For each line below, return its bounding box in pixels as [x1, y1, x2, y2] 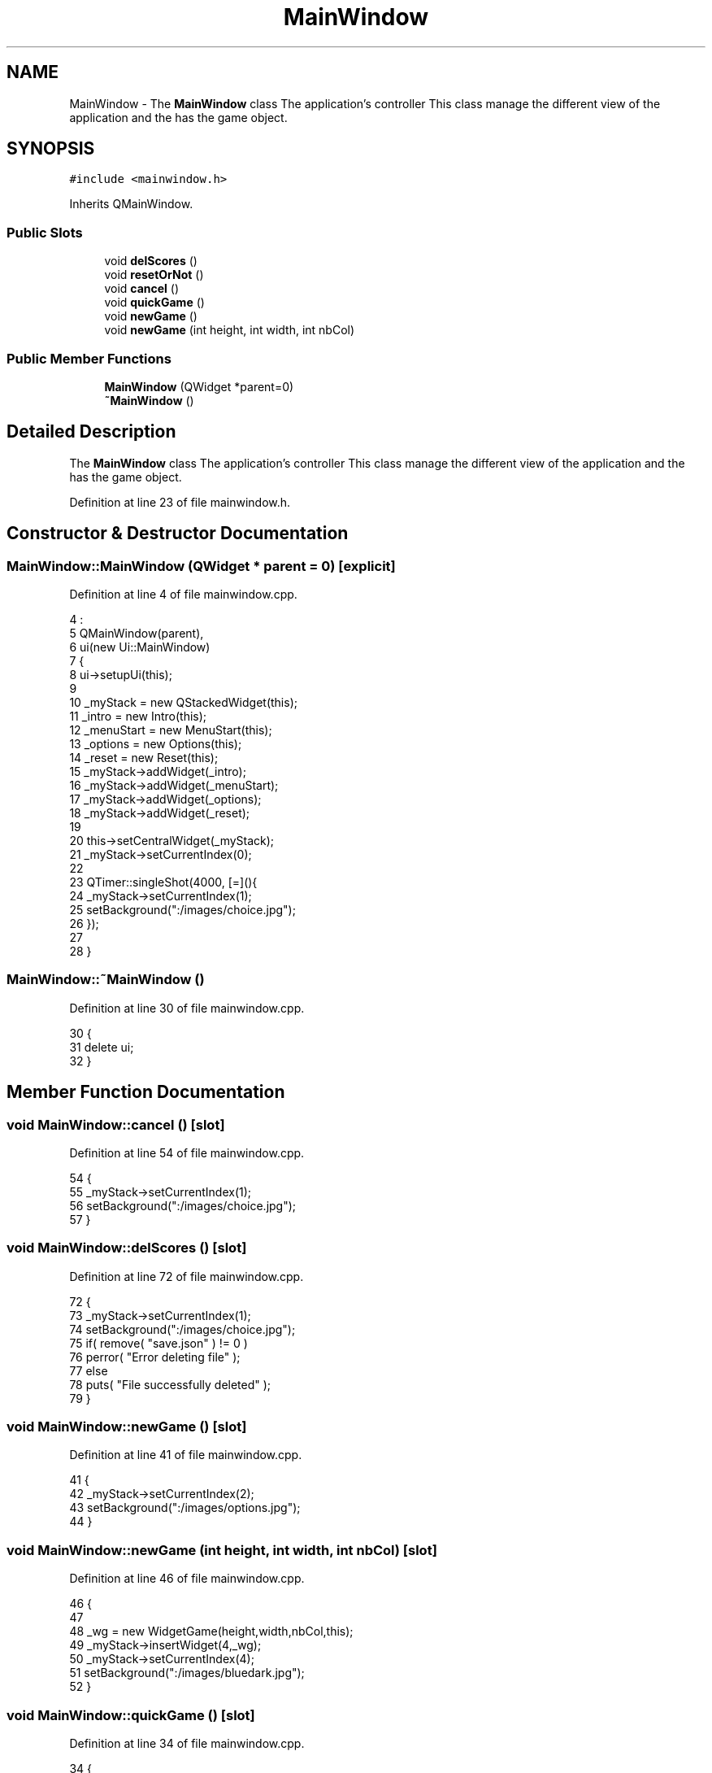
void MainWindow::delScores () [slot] [7, 1239, 247, 1257]
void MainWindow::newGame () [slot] [7, 1418, 247, 1435]
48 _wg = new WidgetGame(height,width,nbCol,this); [69, 1624, 354, 1639]
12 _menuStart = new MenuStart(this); [69, 723, 272, 737]
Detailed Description [7, 421, 176, 442]
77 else [69, 1363, 108, 1378]
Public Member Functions [7, 350, 171, 367]
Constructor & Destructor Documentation [7, 523, 349, 544]
